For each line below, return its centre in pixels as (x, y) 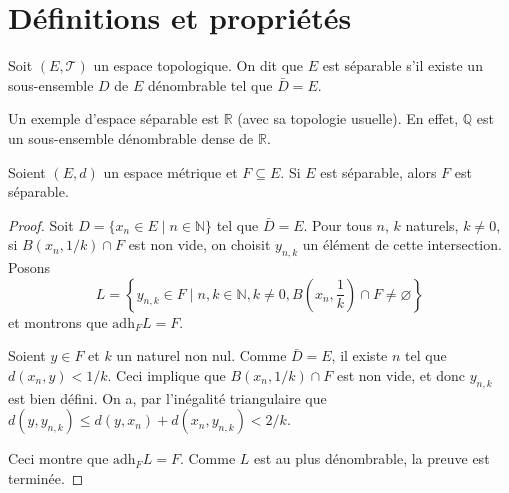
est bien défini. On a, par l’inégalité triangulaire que (167, 397)
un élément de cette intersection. (402, 244)
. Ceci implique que (166, 374)
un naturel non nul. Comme (201, 355)
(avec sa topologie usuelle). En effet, (348, 118)
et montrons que (58, 321)
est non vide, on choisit (199, 244)
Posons (29, 267)
